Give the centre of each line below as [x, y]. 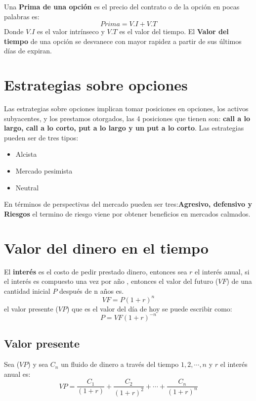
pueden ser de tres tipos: [41, 137]
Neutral [27, 187]
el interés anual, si [222, 271]
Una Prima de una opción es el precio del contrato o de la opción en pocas [122, 6]
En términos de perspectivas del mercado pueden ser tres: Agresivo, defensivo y [128, 204]
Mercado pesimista [44, 171]
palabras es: [22, 16]
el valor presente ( [31, 308]
